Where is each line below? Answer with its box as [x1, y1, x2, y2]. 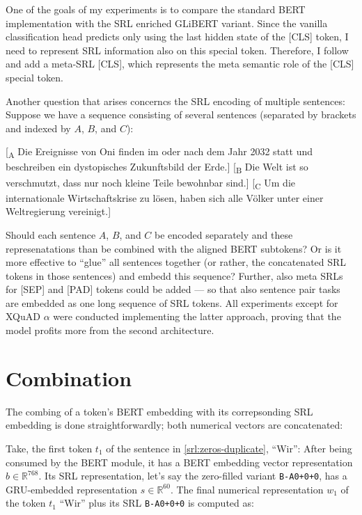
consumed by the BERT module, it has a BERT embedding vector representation [6, 454, 353, 469]
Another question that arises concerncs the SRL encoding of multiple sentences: [6, 93, 345, 108]
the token [6, 496, 46, 510]
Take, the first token [6, 441, 93, 455]
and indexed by [6, 120, 71, 135]
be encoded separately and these [155, 227, 293, 241]
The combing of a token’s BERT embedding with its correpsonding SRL [6, 404, 313, 418]
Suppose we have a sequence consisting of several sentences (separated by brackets [6, 107, 356, 122]
